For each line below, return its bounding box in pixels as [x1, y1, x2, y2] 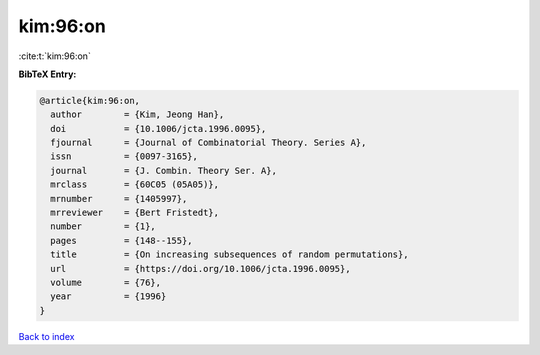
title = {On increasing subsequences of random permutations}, [50, 249, 409, 260]
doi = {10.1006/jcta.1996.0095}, [50, 123, 267, 134]
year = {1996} [50, 291, 167, 302]
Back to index [18, 330, 75, 342]
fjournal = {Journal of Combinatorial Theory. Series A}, [50, 137, 367, 149]
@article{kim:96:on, [39, 95, 140, 106]
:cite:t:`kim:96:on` [18, 50, 92, 62]
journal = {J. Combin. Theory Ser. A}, [50, 165, 277, 176]
